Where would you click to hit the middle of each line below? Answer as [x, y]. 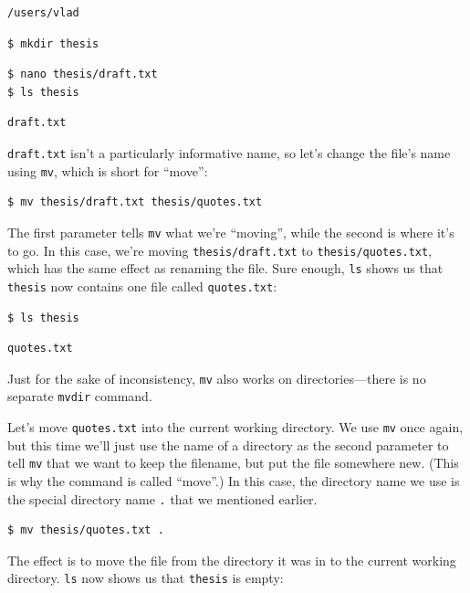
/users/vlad [43, 13]
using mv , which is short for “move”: [108, 170]
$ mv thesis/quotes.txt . [86, 530]
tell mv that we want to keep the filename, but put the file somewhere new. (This [233, 463]
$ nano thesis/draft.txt [83, 74]
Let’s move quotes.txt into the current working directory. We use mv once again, [235, 427]
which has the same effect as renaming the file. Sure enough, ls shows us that [225, 268]
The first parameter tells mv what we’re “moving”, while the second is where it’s [231, 232]
